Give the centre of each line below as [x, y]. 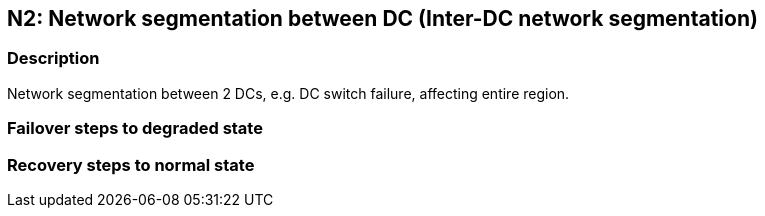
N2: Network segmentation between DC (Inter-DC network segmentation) [382, 18]
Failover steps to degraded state [135, 128]
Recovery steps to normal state [131, 164]
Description [53, 58]
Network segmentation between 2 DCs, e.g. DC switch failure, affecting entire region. [288, 93]
